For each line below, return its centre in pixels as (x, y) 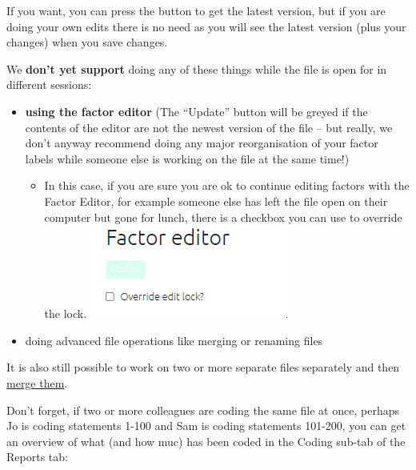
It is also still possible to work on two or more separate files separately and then (203, 367)
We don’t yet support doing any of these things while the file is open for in (197, 68)
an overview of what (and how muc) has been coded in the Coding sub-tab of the (206, 441)
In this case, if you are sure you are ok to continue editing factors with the (227, 185)
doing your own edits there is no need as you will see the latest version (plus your (206, 26)
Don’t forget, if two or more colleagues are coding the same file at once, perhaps (203, 410)
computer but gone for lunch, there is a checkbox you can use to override (223, 217)
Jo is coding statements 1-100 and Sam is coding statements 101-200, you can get (206, 426)
